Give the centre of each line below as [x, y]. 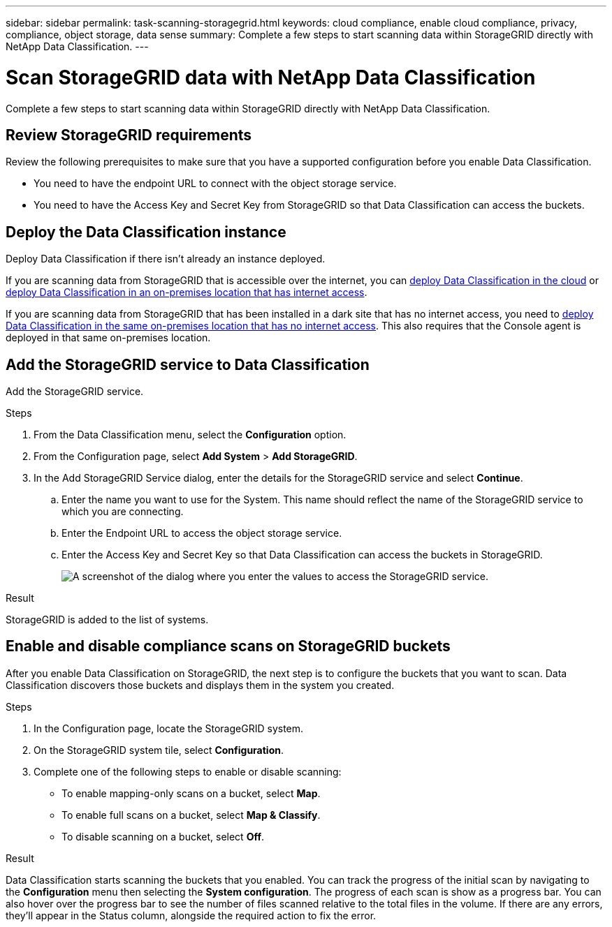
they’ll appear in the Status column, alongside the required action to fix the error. [191, 915]
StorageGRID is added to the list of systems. [107, 620]
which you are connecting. [123, 512]
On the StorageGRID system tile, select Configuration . [159, 750]
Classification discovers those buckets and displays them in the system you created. [200, 685]
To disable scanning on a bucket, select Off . [163, 836]
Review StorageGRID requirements [129, 135]
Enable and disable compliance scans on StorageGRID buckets [228, 646]
